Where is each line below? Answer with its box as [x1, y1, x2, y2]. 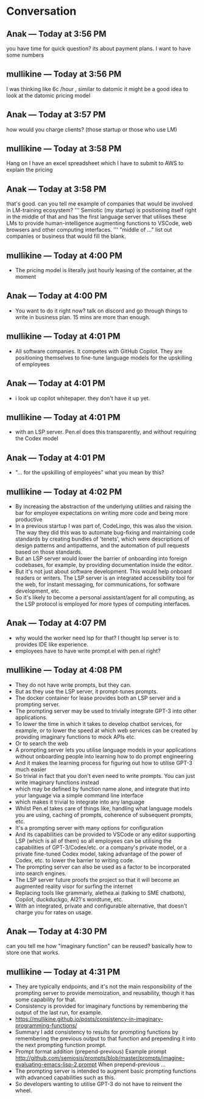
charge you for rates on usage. [15, 908, 93, 916]
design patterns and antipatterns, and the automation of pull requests [15, 541, 190, 549]
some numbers [6, 51, 44, 59]
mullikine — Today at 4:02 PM [6, 486, 122, 497]
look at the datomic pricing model [6, 92, 91, 99]
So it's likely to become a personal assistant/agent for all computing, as [15, 593, 195, 601]
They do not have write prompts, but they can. [15, 681, 132, 689]
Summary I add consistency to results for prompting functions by [15, 1029, 178, 1036]
